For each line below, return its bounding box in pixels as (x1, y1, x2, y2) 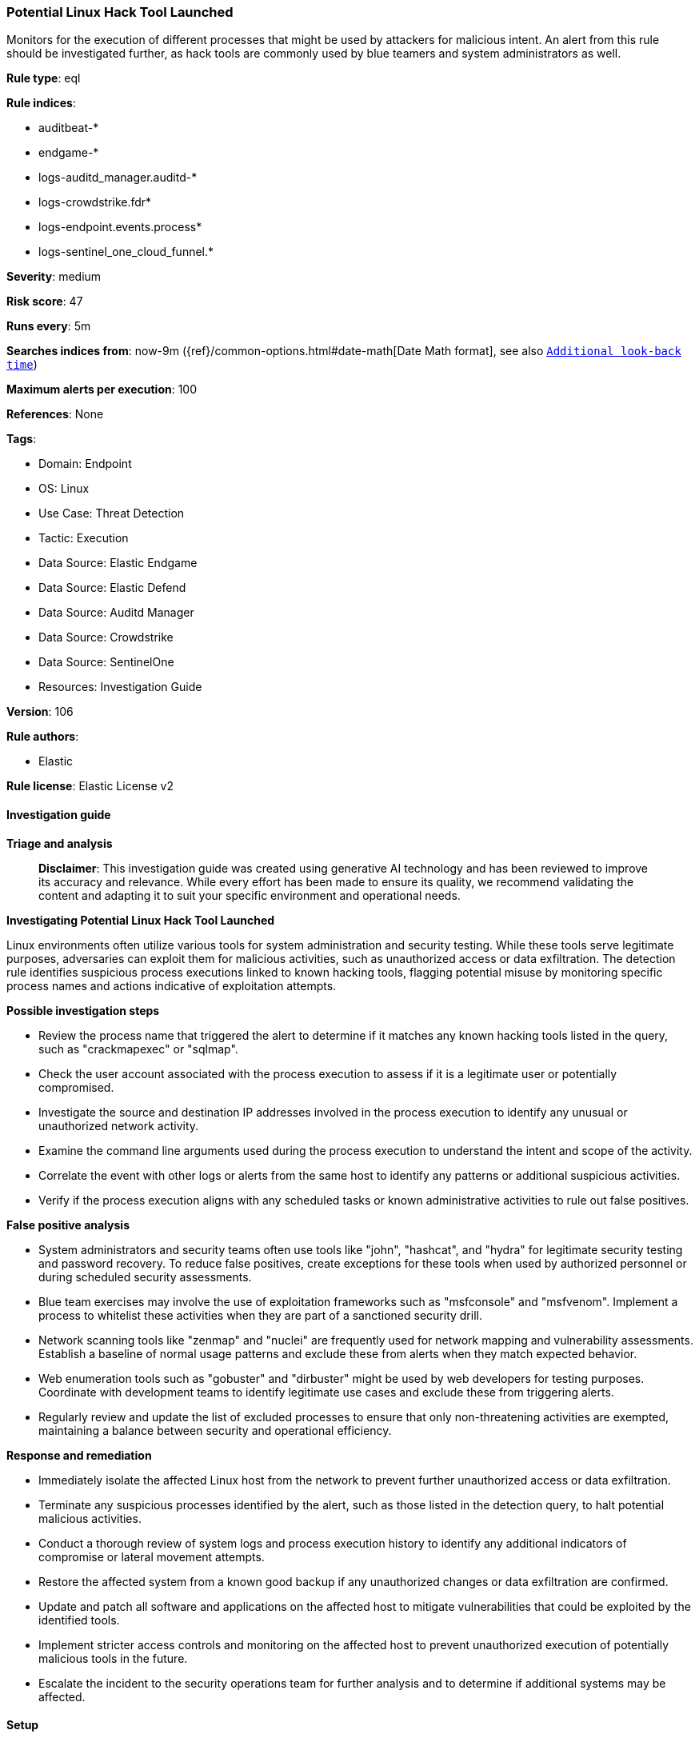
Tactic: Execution (38, 531, 129, 545)
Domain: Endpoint (38, 457, 132, 471)
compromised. (38, 1080, 114, 1094)
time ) (6, 358, 38, 372)
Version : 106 (6, 705, 74, 719)
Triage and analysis (6, 836, 113, 850)
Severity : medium (6, 270, 102, 284)
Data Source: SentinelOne (38, 655, 174, 669)
